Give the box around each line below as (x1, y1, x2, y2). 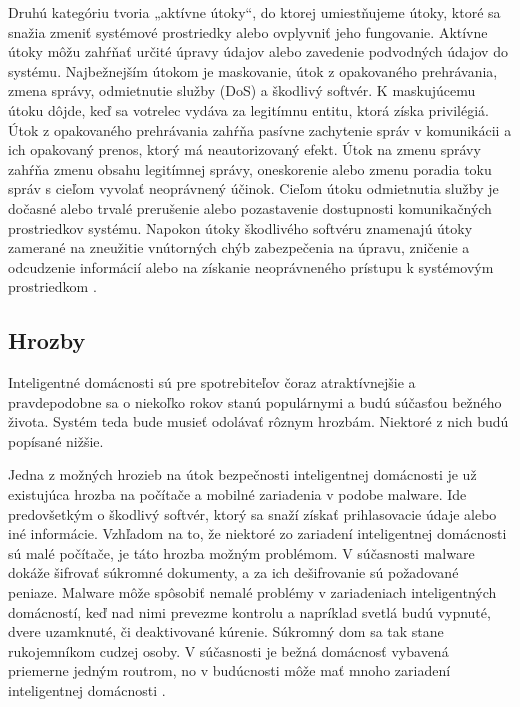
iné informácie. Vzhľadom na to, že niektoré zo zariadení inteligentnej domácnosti (8, 523, 507, 544)
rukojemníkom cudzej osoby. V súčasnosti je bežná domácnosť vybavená (8, 640, 449, 661)
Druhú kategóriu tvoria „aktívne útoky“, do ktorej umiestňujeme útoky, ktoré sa (8, 2, 501, 22)
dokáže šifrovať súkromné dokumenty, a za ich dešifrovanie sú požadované (8, 562, 459, 583)
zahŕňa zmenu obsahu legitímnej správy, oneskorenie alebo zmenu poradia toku (8, 158, 492, 179)
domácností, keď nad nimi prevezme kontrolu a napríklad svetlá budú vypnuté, (8, 601, 491, 622)
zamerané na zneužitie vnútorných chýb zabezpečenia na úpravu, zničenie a (8, 237, 470, 258)
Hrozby (8, 325, 86, 356)
